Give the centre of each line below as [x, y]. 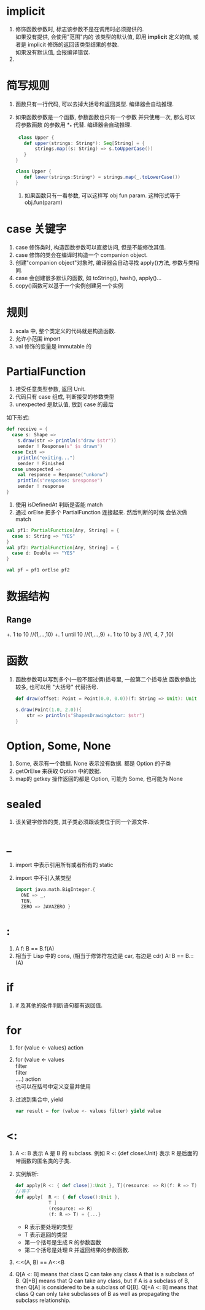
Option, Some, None [59, 746]
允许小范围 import [38, 339]
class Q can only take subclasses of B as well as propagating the [97, 1293]
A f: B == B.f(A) [35, 948]
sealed [24, 804]
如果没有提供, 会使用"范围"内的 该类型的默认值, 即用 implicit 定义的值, [103, 37]
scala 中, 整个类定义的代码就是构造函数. [65, 331]
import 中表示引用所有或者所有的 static [64, 865]
